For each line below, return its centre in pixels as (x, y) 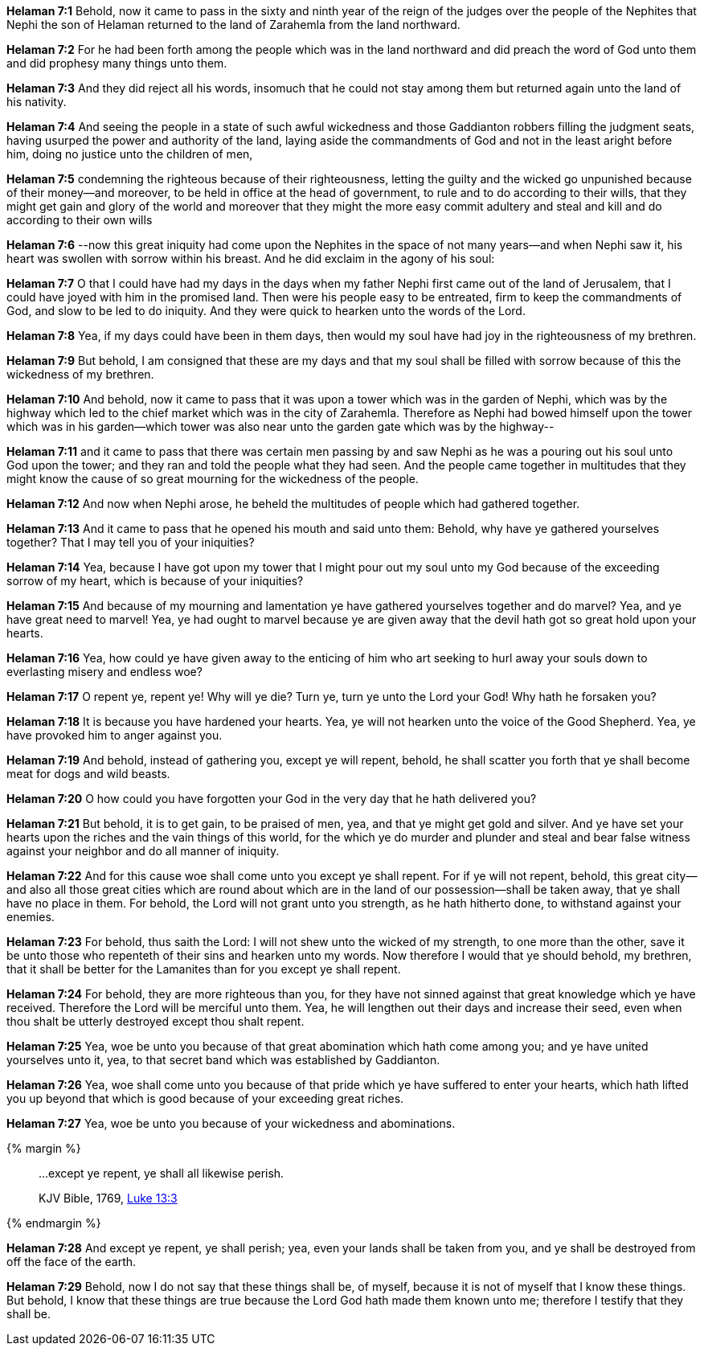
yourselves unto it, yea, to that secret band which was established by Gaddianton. (223, 1060)
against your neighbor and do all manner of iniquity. (143, 851)
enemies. (31, 917)
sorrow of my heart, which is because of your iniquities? (155, 581)
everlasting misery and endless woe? (104, 672)
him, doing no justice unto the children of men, (130, 154)
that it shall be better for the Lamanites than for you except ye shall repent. (204, 969)
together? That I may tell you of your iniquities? (131, 542)
